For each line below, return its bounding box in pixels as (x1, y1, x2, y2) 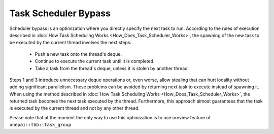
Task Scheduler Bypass (9, 8, 111, 19)
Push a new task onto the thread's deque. (35, 51, 122, 57)
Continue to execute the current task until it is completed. (35, 58, 155, 64)
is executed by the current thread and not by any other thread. (9, 105, 140, 111)
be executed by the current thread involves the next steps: (9, 40, 132, 46)
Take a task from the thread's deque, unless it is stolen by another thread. (35, 65, 189, 71)
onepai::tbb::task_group (9, 122, 71, 128)
